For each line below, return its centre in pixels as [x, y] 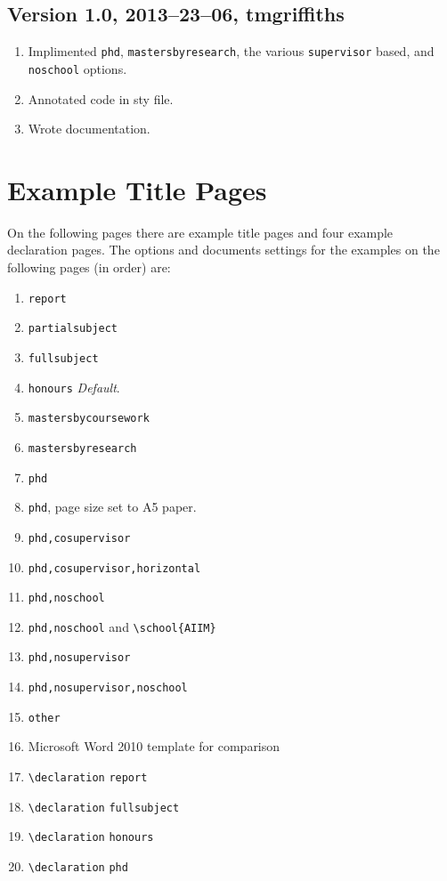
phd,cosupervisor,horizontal [114, 568]
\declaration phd [78, 868]
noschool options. [77, 68]
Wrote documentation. [89, 129]
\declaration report [88, 778]
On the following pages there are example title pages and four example [200, 232]
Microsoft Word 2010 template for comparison [154, 746]
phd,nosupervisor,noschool [108, 688]
